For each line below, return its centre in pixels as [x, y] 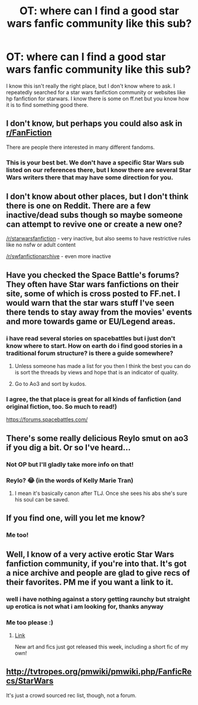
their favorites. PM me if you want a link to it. [90, 582]
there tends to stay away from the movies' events [99, 312]
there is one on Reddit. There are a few [78, 206]
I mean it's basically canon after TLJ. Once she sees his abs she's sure [101, 493]
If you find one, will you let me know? [76, 518]
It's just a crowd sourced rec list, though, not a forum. [72, 695]
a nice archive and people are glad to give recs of [98, 573]
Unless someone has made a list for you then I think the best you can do [103, 366]
